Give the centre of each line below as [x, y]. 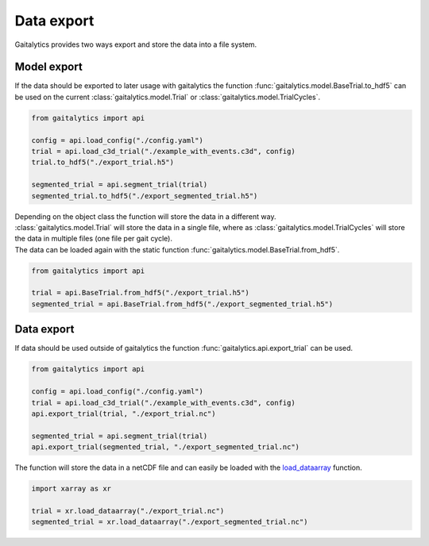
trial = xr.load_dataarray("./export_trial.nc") [128, 511]
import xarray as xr [71, 489]
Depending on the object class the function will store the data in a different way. [145, 216]
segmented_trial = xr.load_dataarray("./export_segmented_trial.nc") [170, 522]
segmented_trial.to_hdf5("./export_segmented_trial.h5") [145, 196]
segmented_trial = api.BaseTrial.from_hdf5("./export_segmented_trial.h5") [182, 304]
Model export [48, 67]
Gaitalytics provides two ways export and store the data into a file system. [136, 44]
